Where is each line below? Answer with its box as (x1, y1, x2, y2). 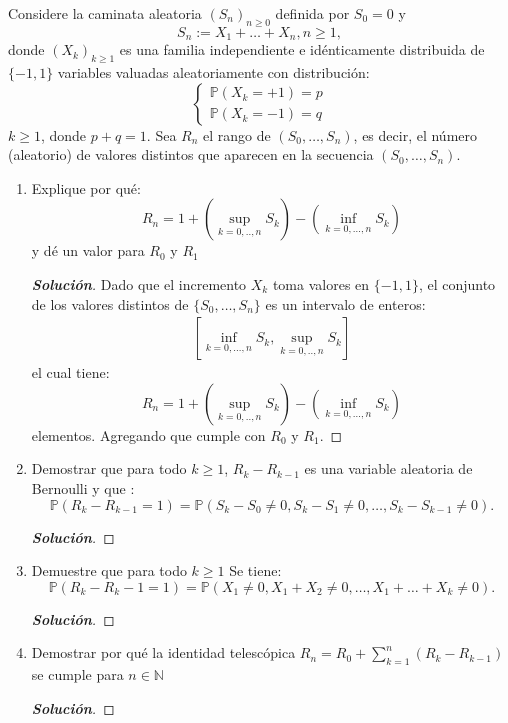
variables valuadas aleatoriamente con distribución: (57, 62, 370, 83)
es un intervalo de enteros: (265, 293, 426, 314)
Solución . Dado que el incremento (31, 274, 247, 295)
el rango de (203, 124, 271, 145)
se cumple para (31, 664, 124, 685)
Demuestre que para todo (31, 560, 187, 581)
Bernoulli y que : (31, 478, 135, 499)
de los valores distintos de (31, 293, 189, 314)
